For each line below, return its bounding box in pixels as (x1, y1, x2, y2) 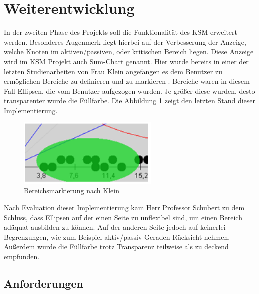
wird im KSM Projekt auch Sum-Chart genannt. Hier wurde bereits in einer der (4, 56, 249, 66)
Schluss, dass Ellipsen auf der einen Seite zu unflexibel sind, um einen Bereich (4, 212, 242, 222)
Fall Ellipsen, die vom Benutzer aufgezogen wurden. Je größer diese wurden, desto (4, 85, 255, 96)
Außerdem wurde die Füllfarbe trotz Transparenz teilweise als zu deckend (4, 241, 229, 252)
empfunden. (4, 251, 40, 262)
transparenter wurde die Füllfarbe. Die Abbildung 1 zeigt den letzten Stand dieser (4, 95, 255, 106)
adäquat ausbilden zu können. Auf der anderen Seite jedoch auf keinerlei (4, 222, 226, 232)
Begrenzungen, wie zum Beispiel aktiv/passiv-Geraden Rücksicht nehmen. (4, 231, 230, 242)
